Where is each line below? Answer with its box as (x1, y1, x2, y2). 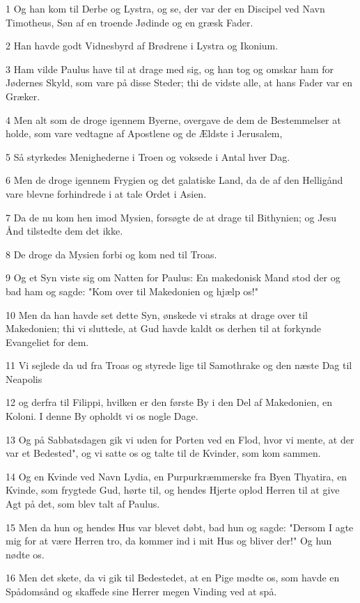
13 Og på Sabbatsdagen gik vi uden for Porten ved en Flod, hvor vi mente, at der (6, 432, 354, 446)
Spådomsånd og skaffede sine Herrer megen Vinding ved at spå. (6, 584, 277, 598)
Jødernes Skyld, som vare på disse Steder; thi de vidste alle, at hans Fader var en (6, 75, 353, 90)
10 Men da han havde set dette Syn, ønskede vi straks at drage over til (6, 307, 308, 322)
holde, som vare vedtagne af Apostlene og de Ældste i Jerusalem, (6, 126, 283, 141)
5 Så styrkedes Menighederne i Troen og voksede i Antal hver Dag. (6, 149, 290, 164)
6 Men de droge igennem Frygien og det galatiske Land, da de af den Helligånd (6, 173, 343, 187)
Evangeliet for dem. (6, 334, 89, 349)
